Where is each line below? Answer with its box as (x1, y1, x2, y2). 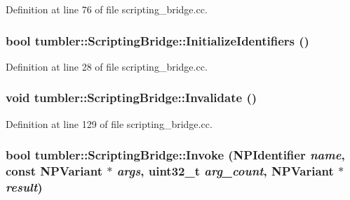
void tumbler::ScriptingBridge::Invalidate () (6, 89, 257, 106)
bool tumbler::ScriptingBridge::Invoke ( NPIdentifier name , (6, 146, 345, 164)
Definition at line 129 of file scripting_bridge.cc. (6, 116, 213, 131)
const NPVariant (6, 162, 102, 180)
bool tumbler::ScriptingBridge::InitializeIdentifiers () (6, 31, 309, 49)
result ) (6, 178, 43, 195)
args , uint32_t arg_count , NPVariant (116, 162, 334, 180)
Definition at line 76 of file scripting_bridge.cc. (6, 2, 208, 16)
